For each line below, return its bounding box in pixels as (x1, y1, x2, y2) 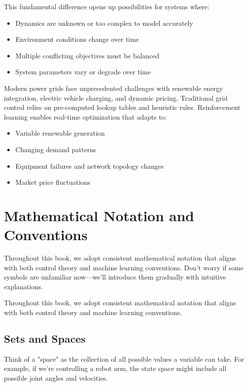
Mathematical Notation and (4, 205, 195, 225)
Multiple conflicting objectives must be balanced (15, 50, 159, 60)
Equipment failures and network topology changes (15, 160, 164, 171)
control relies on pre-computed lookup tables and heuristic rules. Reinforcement (4, 102, 241, 112)
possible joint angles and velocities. (4, 372, 108, 383)
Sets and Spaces (4, 331, 85, 346)
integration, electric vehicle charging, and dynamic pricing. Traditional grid (4, 92, 228, 103)
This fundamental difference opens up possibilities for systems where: (4, 1, 210, 11)
